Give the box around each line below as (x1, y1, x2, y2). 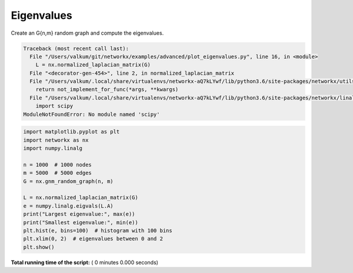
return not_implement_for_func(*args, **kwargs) (35, 86, 179, 93)
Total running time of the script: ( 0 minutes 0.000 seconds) (11, 259, 159, 266)
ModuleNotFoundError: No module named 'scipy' (23, 111, 160, 118)
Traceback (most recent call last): (23, 45, 129, 52)
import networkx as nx (23, 136, 89, 144)
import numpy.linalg (23, 145, 82, 152)
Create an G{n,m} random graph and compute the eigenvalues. (11, 29, 164, 36)
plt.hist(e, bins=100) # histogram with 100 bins (23, 227, 173, 234)
